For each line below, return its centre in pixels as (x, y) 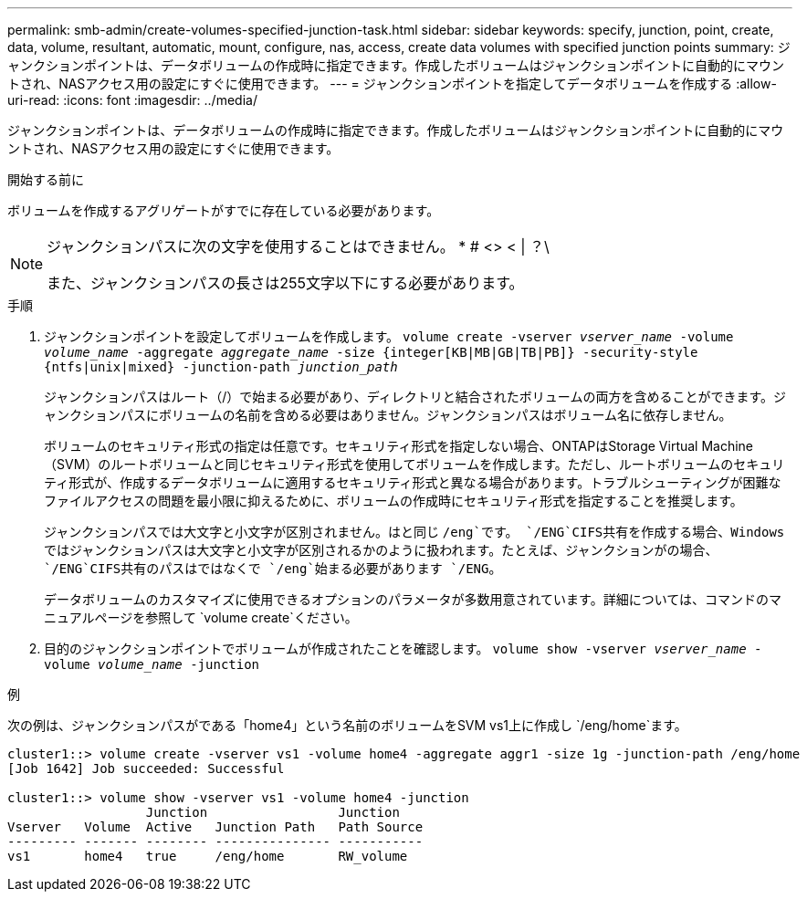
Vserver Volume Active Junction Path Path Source (215, 827)
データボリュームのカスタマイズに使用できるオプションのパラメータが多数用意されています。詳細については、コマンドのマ (413, 599)
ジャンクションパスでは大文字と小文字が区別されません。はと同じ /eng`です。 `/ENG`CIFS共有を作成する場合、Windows (414, 532)
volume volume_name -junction (152, 664)
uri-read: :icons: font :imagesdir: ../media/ (132, 100)
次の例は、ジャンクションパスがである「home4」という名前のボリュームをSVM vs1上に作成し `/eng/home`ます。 (347, 725)
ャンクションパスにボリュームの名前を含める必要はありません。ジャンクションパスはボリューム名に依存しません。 (388, 415)
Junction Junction (272, 812)
